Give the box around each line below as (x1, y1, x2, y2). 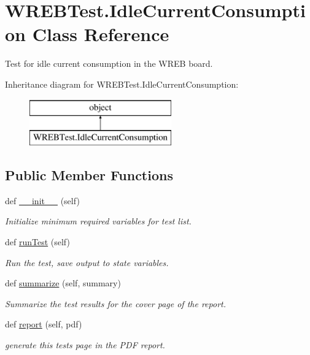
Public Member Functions (5, 166, 173, 185)
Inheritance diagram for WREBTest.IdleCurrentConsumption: (5, 77, 239, 90)
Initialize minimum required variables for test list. (5, 215, 192, 227)
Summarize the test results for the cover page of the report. (5, 297, 226, 310)
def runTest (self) (5, 235, 70, 248)
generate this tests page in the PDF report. (5, 338, 165, 351)
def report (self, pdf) (5, 318, 82, 330)
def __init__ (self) (5, 194, 80, 207)
